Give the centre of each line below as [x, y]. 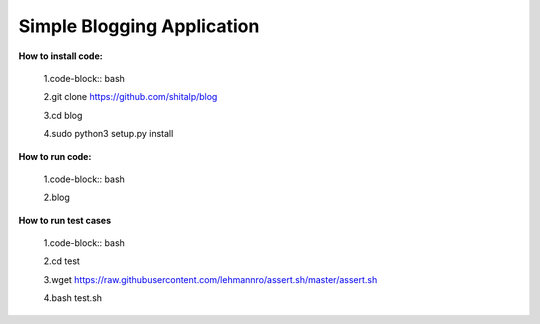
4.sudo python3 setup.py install [108, 134]
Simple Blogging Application [139, 26]
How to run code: [55, 156]
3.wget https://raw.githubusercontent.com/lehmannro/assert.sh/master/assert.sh [210, 279]
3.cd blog [63, 115]
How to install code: [61, 56]
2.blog [56, 197]
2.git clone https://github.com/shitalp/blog [130, 97]
